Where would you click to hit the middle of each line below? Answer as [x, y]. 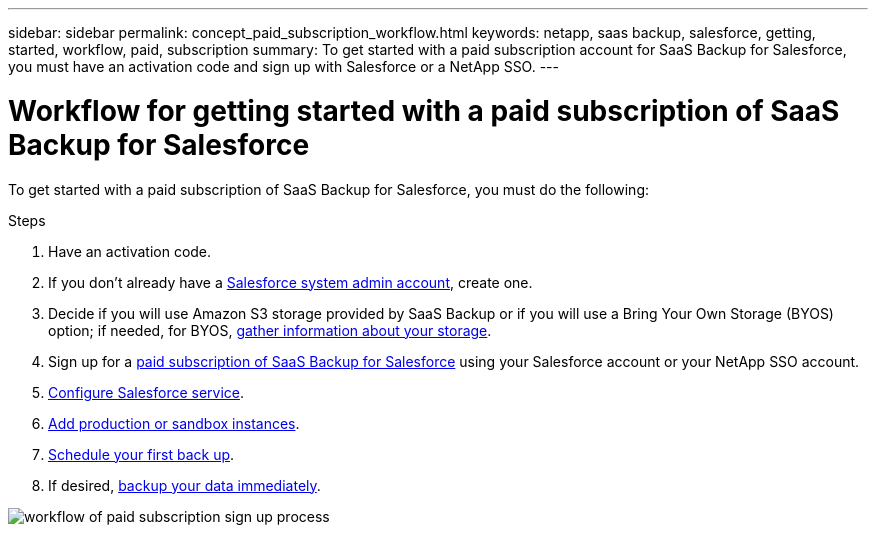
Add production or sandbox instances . [174, 423]
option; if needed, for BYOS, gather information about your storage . [270, 330]
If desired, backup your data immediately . [184, 485]
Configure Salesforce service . [146, 392]
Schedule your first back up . [141, 454]
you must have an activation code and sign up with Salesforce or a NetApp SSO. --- [283, 66]
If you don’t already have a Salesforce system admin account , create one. [290, 282]
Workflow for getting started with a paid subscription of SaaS [424, 110]
